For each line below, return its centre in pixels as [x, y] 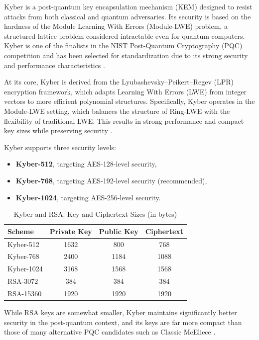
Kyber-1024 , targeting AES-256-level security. [88, 197]
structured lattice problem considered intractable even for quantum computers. [125, 36]
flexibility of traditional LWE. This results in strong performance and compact [124, 121]
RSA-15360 [25, 293]
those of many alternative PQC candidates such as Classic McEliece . [110, 332]
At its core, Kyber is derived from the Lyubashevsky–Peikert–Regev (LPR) [119, 82]
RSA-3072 [23, 281]
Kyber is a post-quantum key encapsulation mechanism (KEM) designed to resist [128, 6]
